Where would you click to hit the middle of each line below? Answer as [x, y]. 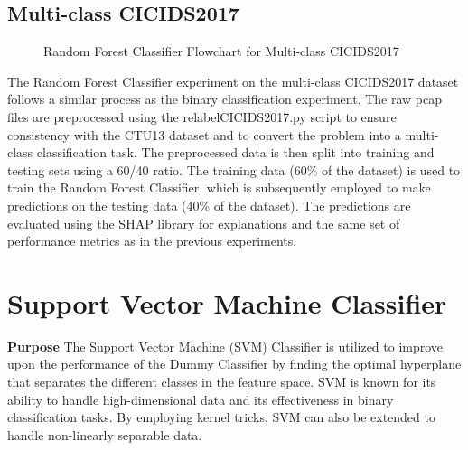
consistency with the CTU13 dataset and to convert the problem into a [204, 134]
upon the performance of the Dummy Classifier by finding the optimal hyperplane [234, 364]
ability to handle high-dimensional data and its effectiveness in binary [201, 399]
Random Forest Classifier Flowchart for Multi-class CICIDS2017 [221, 51]
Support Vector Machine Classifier [227, 302]
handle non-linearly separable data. [105, 434]
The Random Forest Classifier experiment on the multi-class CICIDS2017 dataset [233, 81]
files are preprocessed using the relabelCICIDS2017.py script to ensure [202, 116]
